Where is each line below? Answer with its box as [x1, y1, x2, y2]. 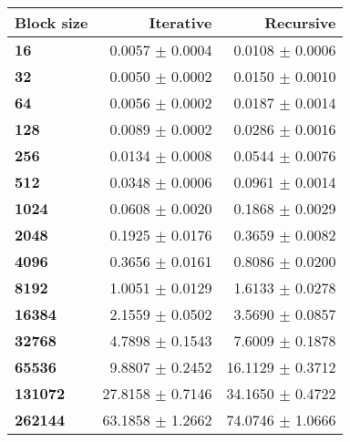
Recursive [264, 12, 336, 33]
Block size [15, 12, 88, 33]
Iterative [149, 12, 212, 33]
